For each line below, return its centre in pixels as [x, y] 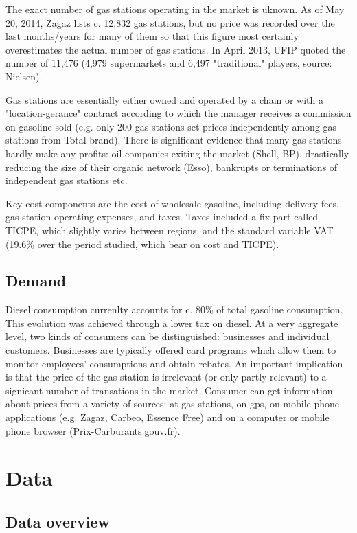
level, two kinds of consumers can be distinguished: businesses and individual [168, 336]
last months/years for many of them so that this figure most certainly [152, 36]
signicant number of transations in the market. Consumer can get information [169, 390]
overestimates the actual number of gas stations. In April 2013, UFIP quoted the [176, 49]
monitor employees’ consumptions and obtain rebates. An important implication [174, 363]
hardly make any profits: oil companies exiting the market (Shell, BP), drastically [177, 153]
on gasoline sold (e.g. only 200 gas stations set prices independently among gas [171, 126]
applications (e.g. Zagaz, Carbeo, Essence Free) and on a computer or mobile [168, 417]
